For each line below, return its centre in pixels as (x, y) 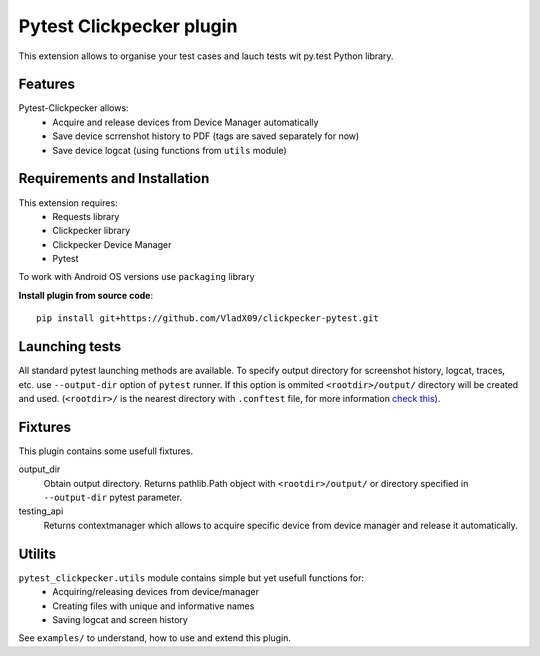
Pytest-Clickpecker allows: (73, 108)
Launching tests (70, 346)
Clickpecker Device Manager (112, 244)
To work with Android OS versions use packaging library (136, 277)
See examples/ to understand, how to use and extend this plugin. (155, 638)
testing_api (41, 511)
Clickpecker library (91, 231)
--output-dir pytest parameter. (113, 497)
